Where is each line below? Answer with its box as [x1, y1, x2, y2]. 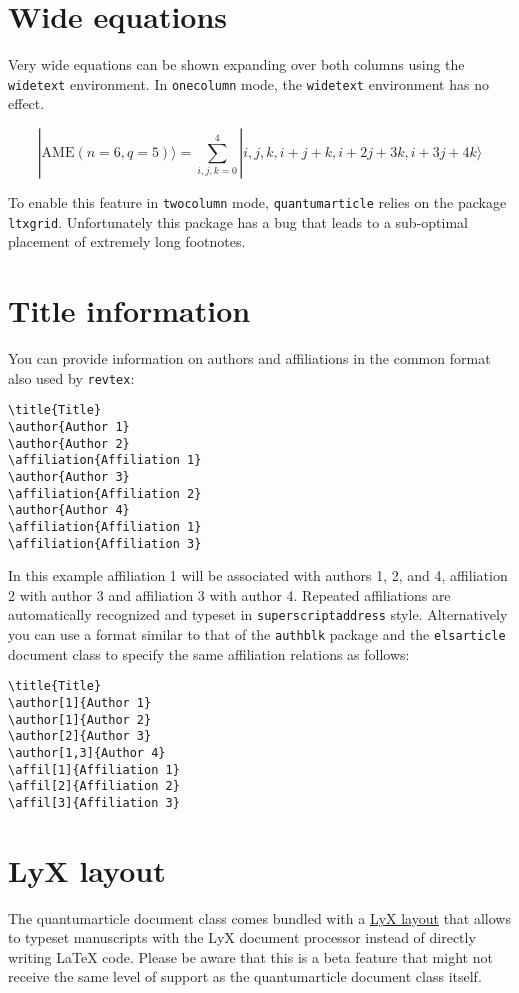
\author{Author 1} [8, 419, 130, 434]
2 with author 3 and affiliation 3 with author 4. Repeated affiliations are [8, 584, 451, 605]
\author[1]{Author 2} [8, 712, 152, 727]
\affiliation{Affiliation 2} [8, 486, 202, 501]
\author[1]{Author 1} [8, 695, 152, 710]
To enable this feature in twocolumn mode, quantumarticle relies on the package [8, 191, 507, 212]
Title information [8, 290, 251, 331]
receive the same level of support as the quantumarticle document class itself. [8, 966, 482, 987]
